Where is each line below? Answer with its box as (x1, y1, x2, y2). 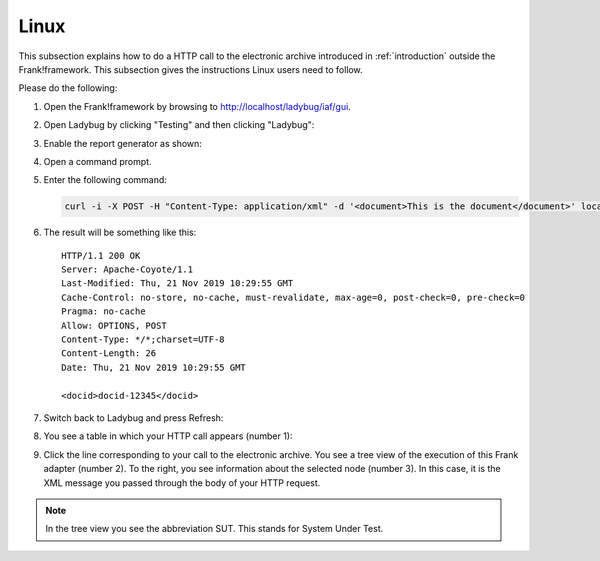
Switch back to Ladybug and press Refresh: (43, 411, 224, 424)
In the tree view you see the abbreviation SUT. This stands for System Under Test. (45, 523, 384, 535)
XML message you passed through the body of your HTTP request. (43, 476, 321, 489)
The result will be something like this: (43, 226, 197, 239)
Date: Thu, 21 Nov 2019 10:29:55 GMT (61, 361, 247, 373)
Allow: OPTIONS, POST (61, 320, 167, 331)
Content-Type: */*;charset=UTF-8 (61, 333, 225, 345)
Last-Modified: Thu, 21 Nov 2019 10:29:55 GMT (61, 278, 294, 289)
